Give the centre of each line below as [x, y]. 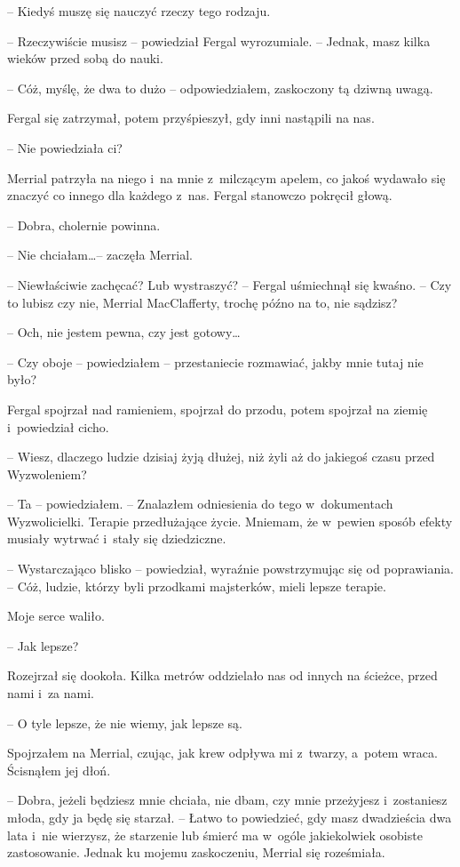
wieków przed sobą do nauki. [85, 58]
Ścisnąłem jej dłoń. [59, 770]
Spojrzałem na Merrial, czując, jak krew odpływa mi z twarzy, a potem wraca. [222, 753]
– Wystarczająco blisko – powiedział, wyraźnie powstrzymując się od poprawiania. [230, 569]
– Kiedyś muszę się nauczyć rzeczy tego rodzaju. [139, 11]
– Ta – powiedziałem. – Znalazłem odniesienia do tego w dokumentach [200, 504]
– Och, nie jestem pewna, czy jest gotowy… [124, 332]
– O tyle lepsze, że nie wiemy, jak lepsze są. [125, 722]
